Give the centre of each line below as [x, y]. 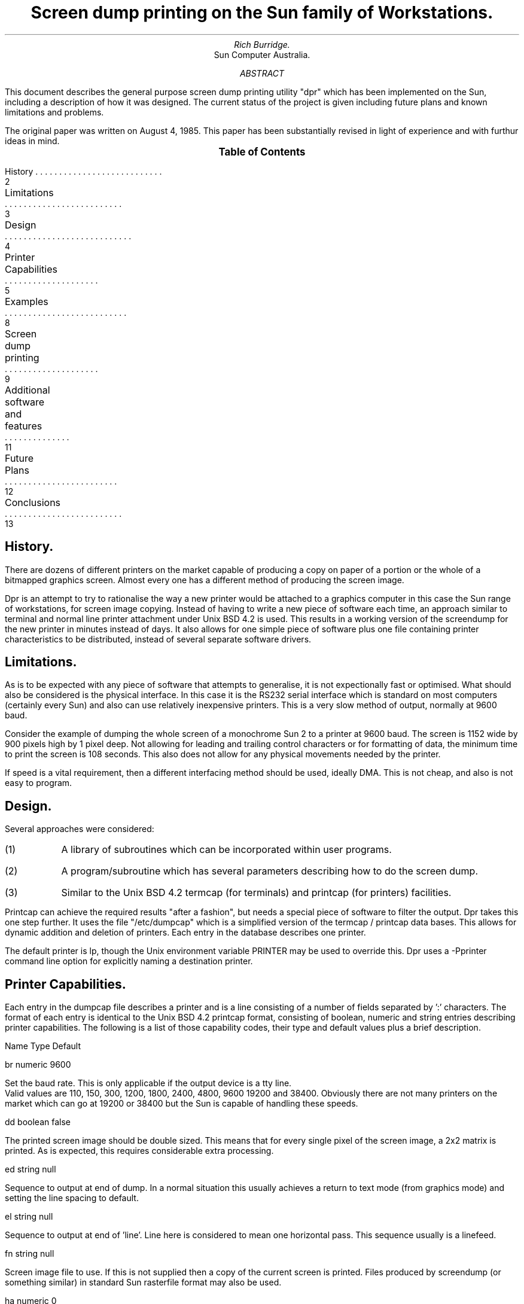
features [24, 426]
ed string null [31, 1169]
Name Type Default [43, 1046]
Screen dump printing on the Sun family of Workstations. [262, 13]
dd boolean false [38, 1122]
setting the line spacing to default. [72, 1198]
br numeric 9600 [38, 1065]
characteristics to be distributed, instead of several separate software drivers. [158, 639]
